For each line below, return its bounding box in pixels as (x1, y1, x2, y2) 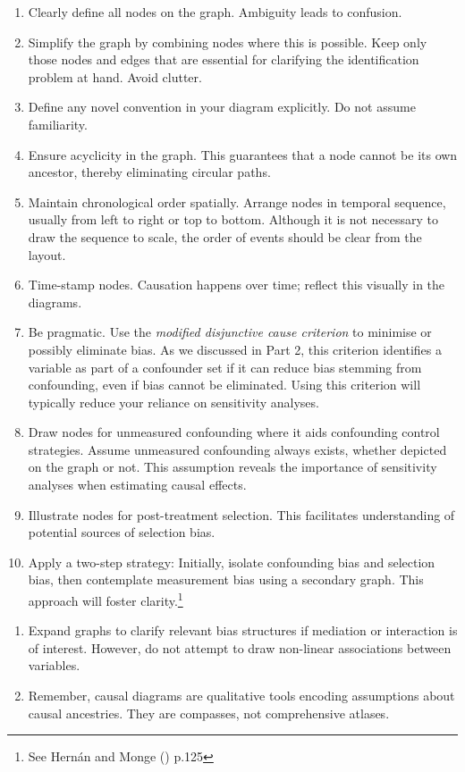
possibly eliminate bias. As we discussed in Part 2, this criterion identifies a (28, 340, 443, 358)
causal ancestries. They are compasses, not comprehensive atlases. (28, 703, 390, 722)
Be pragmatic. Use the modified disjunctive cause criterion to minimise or (28, 323, 432, 341)
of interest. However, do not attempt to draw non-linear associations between (28, 638, 452, 657)
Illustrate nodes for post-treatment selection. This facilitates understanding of (28, 505, 455, 524)
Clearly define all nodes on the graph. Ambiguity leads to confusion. (28, 3, 402, 21)
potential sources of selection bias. (28, 523, 216, 541)
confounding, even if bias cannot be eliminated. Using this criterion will (28, 375, 421, 394)
